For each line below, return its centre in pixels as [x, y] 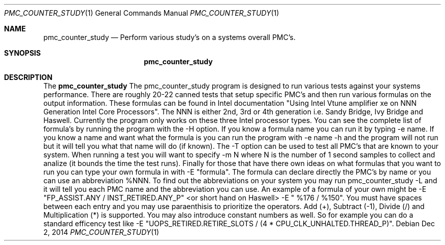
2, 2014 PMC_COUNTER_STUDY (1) [101, 232]
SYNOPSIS [23, 53]
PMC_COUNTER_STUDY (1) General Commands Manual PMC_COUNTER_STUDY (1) [142, 13]
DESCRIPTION [28, 77]
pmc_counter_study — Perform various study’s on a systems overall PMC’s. [169, 37]
